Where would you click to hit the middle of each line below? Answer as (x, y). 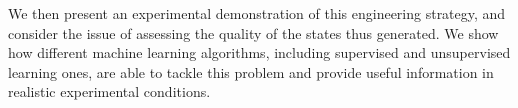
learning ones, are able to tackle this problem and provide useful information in (251, 71)
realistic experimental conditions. (109, 91)
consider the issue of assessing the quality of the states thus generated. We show (253, 32)
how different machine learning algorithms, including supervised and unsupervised (259, 52)
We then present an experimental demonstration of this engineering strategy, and (257, 13)
